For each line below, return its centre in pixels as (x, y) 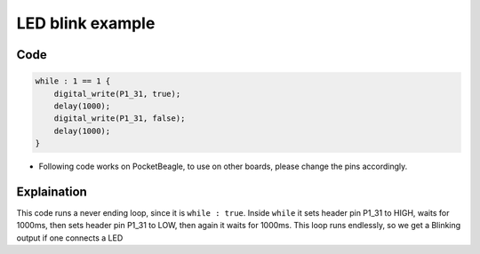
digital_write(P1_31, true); (117, 94)
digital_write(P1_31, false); (120, 119)
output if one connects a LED (70, 238)
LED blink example (86, 23)
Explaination (52, 191)
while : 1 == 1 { (73, 81)
